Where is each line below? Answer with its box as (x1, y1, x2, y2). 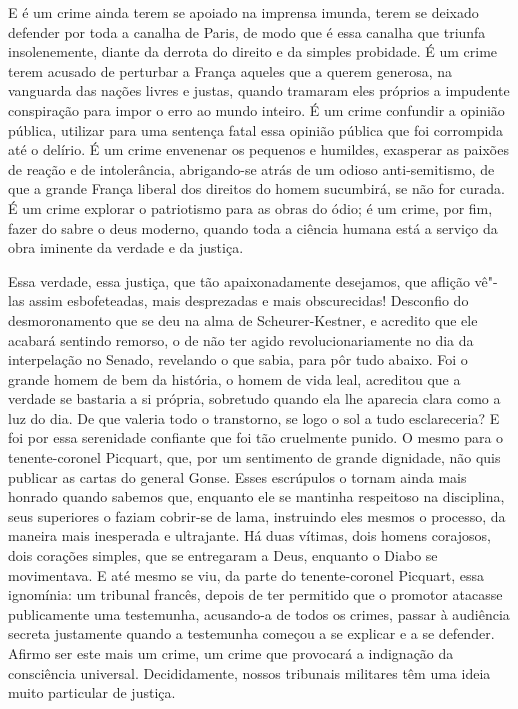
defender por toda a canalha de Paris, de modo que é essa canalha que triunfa (8, 21, 486, 42)
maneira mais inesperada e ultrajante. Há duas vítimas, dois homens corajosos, (8, 525, 491, 546)
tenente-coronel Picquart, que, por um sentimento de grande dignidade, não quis (8, 447, 501, 468)
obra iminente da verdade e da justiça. (8, 237, 244, 258)
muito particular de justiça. (8, 682, 176, 703)
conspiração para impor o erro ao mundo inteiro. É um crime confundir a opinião (8, 99, 505, 120)
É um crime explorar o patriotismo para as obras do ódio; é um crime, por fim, (8, 197, 493, 218)
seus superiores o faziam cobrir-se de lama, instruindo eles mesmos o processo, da (8, 505, 506, 526)
